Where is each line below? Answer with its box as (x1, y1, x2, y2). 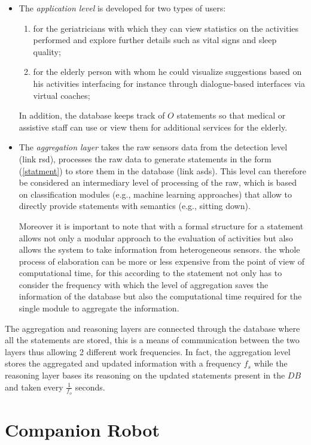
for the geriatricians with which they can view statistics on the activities (33, 22, 299, 34)
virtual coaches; (33, 89, 90, 101)
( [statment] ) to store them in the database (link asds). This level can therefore (19, 164, 306, 177)
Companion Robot (5, 417, 160, 442)
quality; (33, 45, 61, 57)
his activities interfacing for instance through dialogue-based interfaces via (33, 77, 305, 89)
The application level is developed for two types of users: (19, 2, 226, 14)
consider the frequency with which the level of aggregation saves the (19, 278, 269, 290)
